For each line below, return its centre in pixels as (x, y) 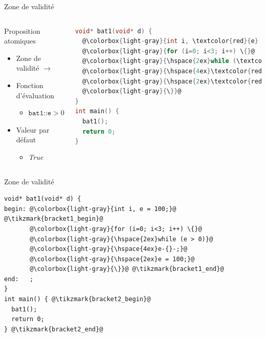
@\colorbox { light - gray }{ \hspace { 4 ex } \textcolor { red (172, 71)
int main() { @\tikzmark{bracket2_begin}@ (77, 299)
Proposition (22, 30)
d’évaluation (35, 95)
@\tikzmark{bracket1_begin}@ (54, 219)
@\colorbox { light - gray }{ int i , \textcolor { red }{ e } (170, 41)
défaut (26, 140)
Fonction (30, 85)
